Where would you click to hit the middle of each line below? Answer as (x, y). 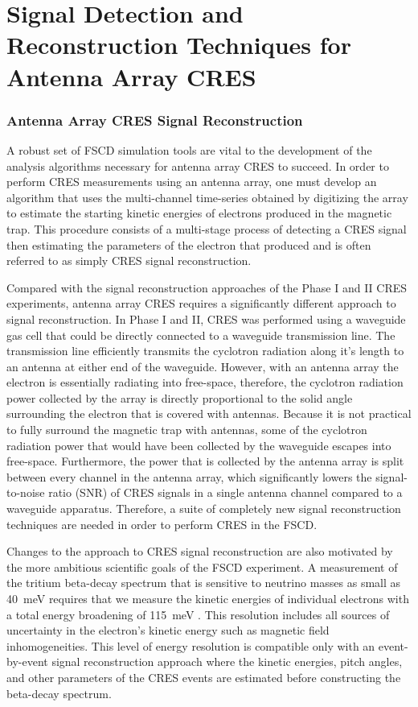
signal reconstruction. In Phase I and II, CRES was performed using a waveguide (206, 318)
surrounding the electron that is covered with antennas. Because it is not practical (209, 413)
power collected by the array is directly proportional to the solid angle (180, 397)
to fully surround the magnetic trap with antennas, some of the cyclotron (187, 430)
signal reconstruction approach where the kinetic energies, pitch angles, (227, 662)
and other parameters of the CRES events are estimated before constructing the (204, 677)
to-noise (26, 492)
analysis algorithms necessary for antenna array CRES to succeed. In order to (198, 165)
